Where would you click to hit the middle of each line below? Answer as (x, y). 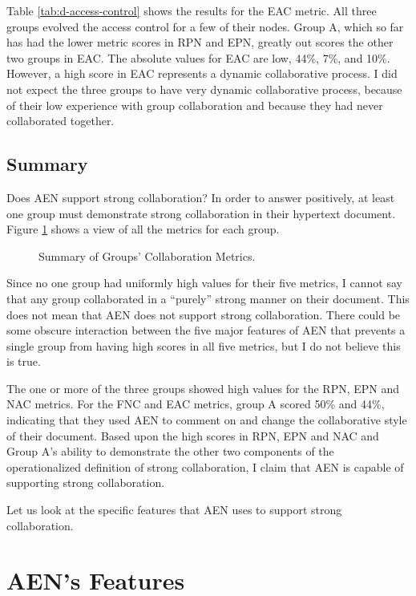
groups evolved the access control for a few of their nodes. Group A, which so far (205, 26)
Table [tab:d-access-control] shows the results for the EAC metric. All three (192, 10)
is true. (24, 361)
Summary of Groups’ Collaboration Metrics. (147, 255)
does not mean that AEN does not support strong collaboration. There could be (204, 314)
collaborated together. (61, 121)
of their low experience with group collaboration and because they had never (195, 105)
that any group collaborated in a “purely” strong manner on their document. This (208, 298)
